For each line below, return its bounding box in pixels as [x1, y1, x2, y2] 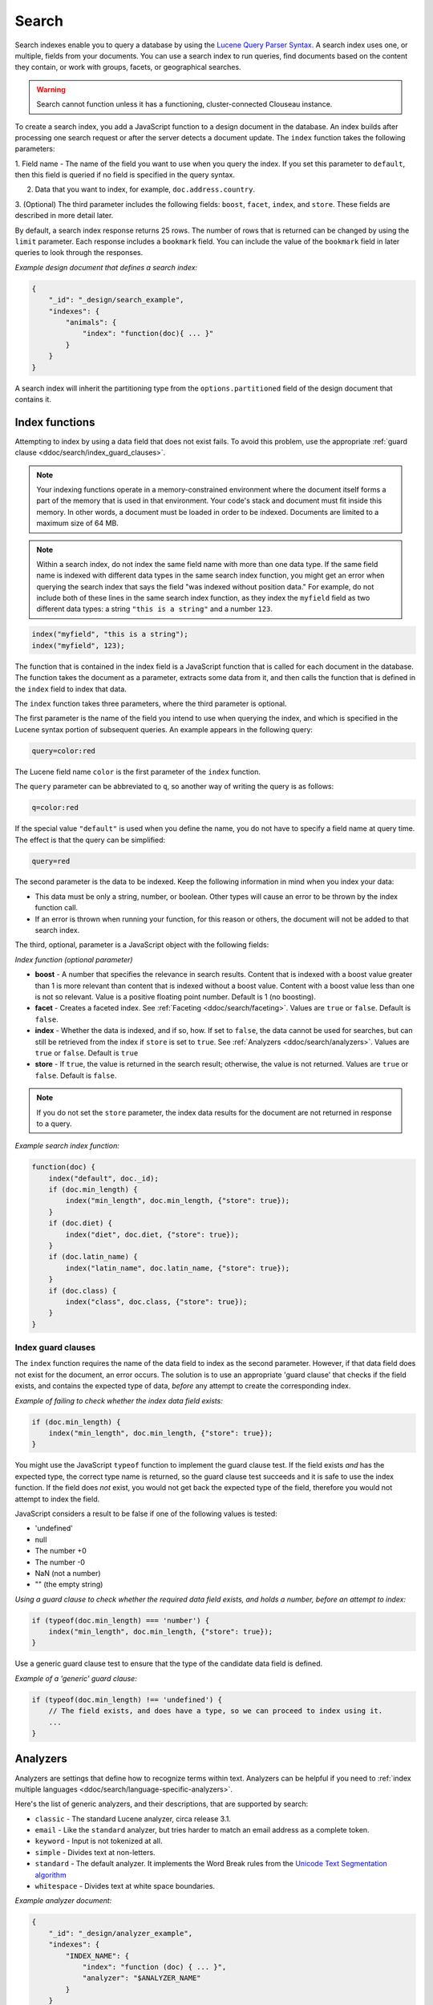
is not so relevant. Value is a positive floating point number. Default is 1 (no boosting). [34, 992, 317, 1002]
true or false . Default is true [34, 1047, 139, 1058]
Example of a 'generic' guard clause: [14, 1673, 138, 1683]
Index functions [14, 415, 95, 429]
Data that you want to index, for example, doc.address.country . [34, 184, 256, 194]
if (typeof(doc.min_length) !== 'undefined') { [31, 1695, 222, 1704]
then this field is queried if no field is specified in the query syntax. [14, 170, 236, 180]
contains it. [14, 394, 52, 404]
